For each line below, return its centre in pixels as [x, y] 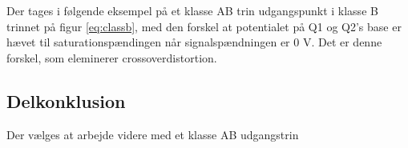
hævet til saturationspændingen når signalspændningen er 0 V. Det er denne [194, 42]
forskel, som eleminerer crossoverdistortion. [112, 57]
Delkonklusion [66, 100]
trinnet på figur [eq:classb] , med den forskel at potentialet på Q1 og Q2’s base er [204, 26]
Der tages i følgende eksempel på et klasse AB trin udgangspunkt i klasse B [192, 10]
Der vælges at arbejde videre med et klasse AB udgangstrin [153, 134]
